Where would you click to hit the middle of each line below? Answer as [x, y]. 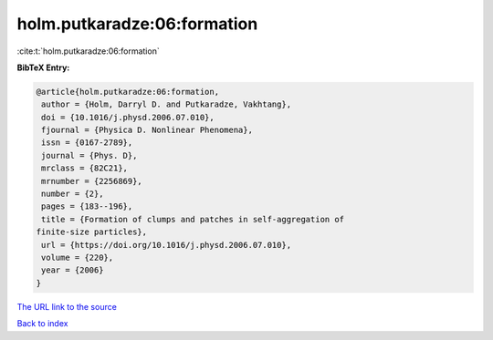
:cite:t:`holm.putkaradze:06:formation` [88, 51]
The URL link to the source [67, 306]
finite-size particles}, [92, 232]
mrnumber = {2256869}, [92, 181]
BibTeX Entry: [43, 67]
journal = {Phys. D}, [89, 155]
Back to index [42, 324]
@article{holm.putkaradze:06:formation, [127, 92]
